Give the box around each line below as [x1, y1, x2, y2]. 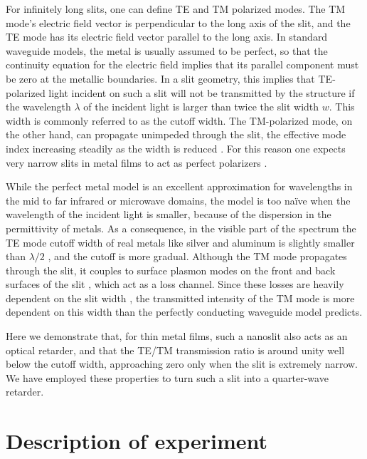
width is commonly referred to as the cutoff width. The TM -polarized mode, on [6, 113, 353, 128]
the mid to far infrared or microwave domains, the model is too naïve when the [6, 192, 351, 207]
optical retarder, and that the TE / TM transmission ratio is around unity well [6, 342, 345, 357]
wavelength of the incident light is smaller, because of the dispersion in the [6, 207, 331, 222]
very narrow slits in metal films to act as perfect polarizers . [6, 155, 267, 170]
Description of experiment [6, 426, 267, 455]
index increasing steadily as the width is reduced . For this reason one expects [6, 140, 346, 155]
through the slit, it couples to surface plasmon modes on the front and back [6, 262, 336, 277]
